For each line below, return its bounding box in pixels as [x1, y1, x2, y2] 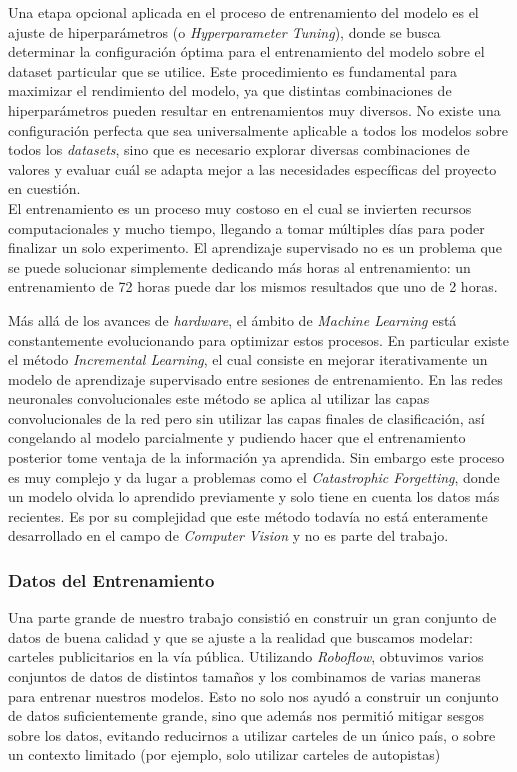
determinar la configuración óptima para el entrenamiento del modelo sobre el [8, 41, 485, 62]
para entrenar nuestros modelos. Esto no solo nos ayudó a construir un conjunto [8, 685, 499, 706]
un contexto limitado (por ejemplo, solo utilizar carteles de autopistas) [8, 744, 441, 765]
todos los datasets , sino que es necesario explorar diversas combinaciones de [8, 139, 470, 160]
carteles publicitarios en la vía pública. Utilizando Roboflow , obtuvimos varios [8, 646, 484, 667]
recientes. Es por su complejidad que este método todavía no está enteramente [8, 505, 488, 526]
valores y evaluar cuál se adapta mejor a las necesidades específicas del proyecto [8, 158, 497, 179]
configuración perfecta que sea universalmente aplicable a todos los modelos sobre [8, 119, 508, 140]
